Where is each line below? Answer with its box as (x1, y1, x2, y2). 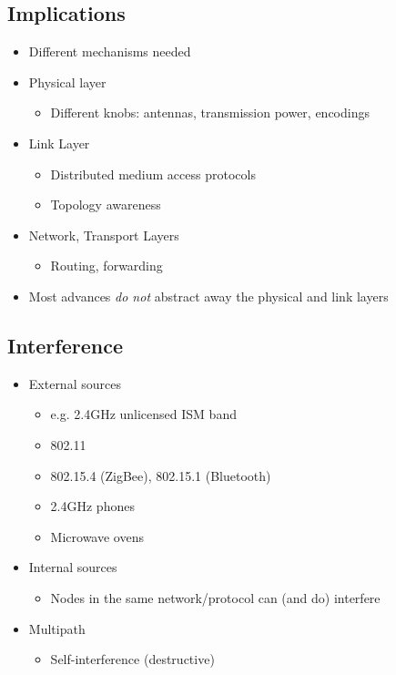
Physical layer (28, 72, 107, 91)
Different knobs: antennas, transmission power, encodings (50, 103, 370, 122)
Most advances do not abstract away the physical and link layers (28, 286, 389, 305)
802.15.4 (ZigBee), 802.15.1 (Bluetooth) (50, 465, 271, 485)
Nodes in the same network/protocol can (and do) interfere (50, 588, 381, 607)
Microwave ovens (50, 527, 144, 546)
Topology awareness (50, 195, 161, 214)
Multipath (28, 619, 86, 638)
